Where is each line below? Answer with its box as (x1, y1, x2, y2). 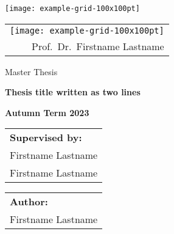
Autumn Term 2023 (5, 106, 89, 119)
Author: (10, 194, 48, 209)
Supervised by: (10, 130, 82, 145)
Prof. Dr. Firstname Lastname (32, 38, 164, 53)
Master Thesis (5, 65, 58, 78)
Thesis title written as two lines (5, 86, 141, 98)
